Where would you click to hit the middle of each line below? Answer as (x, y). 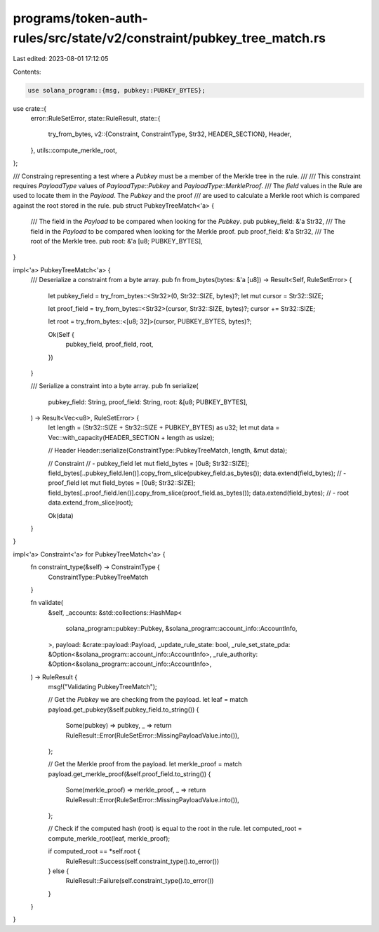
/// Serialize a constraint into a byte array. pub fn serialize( (115, 386)
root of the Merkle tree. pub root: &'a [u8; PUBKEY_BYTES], (117, 241)
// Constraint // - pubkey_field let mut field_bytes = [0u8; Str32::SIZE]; (148, 463)
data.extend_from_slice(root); (91, 502)
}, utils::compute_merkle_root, (74, 150)
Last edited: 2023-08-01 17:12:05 (61, 59)
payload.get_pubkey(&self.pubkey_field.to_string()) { (124, 710)
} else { (59, 871)
